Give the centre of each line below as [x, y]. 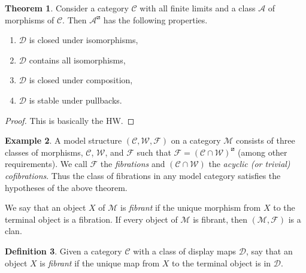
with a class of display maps [185, 251]
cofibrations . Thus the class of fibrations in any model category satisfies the [143, 175]
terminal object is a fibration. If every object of [91, 219]
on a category [196, 140]
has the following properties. [155, 19]
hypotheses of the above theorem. [66, 187]
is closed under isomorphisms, [84, 40]
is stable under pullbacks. [75, 100]
